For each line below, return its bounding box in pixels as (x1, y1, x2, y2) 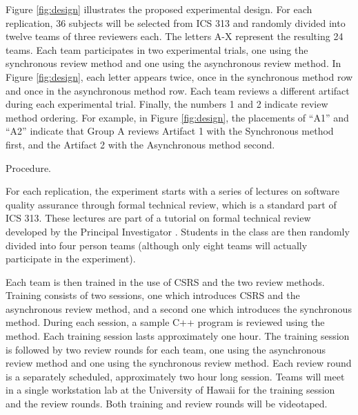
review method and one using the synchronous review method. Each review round (6, 356, 352, 370)
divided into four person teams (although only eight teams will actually (6, 238, 308, 252)
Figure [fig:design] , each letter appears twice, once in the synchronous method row (6, 69, 353, 84)
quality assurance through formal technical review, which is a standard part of (6, 197, 337, 211)
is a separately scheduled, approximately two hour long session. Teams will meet (6, 369, 345, 383)
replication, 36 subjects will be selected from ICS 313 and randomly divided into (6, 15, 346, 30)
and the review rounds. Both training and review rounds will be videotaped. (6, 396, 328, 411)
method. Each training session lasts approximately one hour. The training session (6, 329, 350, 343)
